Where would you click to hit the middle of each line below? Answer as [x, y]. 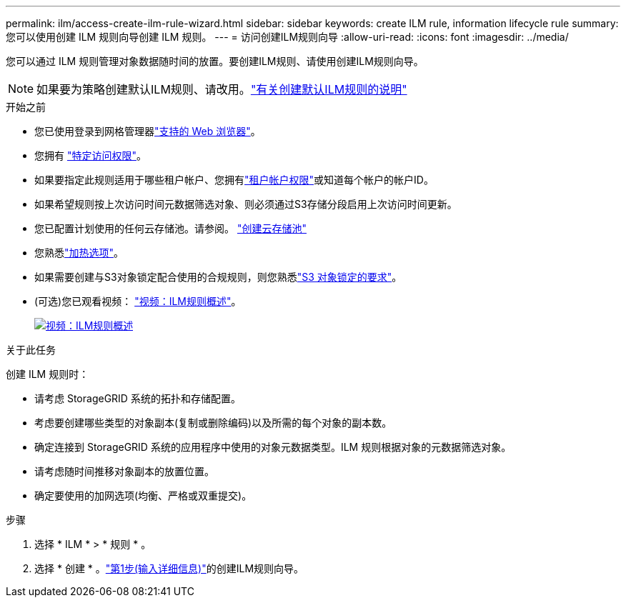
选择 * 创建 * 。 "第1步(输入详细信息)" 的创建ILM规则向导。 [169, 568]
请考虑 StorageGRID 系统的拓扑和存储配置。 [138, 398]
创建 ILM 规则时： [48, 374]
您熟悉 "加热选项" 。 [79, 253]
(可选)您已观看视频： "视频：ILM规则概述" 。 [138, 301]
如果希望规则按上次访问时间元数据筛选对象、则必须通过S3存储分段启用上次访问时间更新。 [246, 204]
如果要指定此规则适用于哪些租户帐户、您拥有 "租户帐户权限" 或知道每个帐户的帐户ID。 [234, 180]
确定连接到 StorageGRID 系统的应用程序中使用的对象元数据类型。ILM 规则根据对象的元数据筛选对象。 [273, 447]
